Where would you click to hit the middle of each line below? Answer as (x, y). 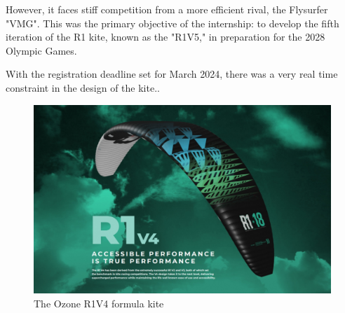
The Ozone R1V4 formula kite (99, 303)
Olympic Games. (41, 50)
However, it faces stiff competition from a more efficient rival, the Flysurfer (167, 9)
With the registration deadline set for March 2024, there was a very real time (172, 74)
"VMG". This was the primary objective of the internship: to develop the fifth (172, 23)
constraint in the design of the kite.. (83, 87)
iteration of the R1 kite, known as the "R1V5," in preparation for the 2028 (165, 37)
